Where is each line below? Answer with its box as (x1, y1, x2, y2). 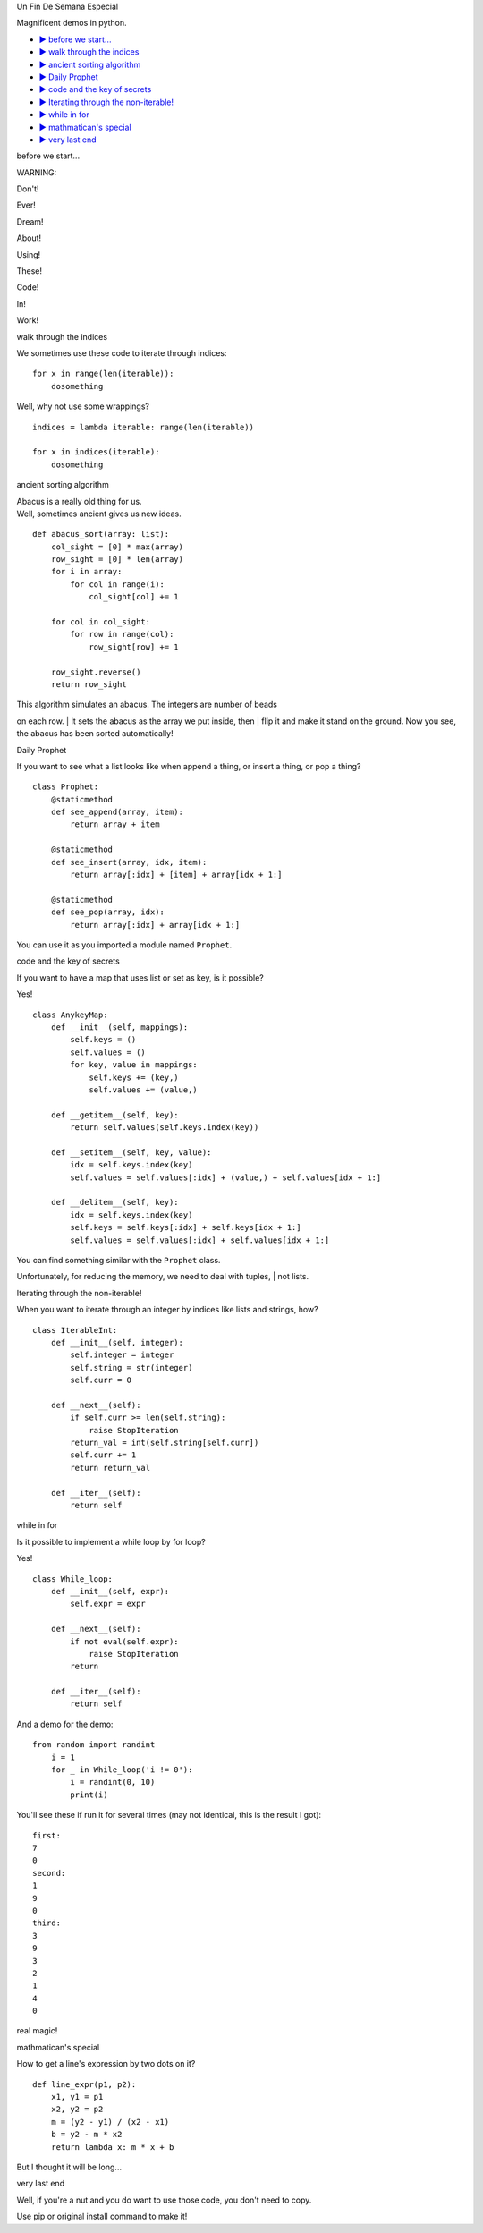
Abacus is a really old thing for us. (16, 496, 142, 506)
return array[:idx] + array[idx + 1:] (70, 920, 241, 930)
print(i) (70, 1789, 108, 1800)
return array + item (70, 819, 160, 829)
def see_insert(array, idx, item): (50, 857, 208, 867)
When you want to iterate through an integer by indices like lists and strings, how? (16, 1304, 318, 1315)
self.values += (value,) (89, 1084, 199, 1095)
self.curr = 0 (70, 1375, 132, 1386)
